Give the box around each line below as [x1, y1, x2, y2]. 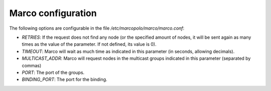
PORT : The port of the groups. [22, 69, 85, 75]
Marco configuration [9, 8, 97, 19]
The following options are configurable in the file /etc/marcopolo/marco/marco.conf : [9, 25, 185, 31]
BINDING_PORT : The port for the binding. [22, 76, 107, 82]
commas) [22, 62, 42, 68]
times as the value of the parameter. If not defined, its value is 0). [22, 41, 157, 47]
